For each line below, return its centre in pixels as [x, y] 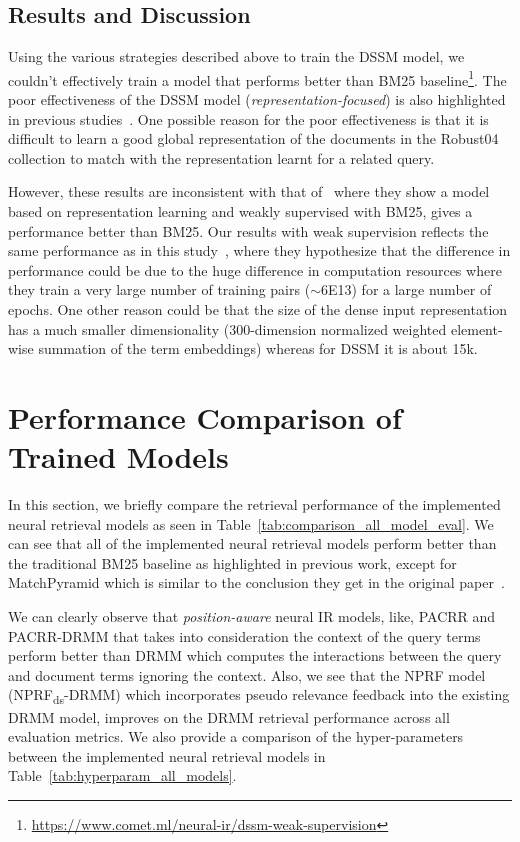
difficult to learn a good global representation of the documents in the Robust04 [253, 138]
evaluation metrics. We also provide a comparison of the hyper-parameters [236, 736]
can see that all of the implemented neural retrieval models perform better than [252, 543]
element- [476, 328]
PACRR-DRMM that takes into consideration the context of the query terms [244, 635]
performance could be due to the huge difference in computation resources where [255, 269]
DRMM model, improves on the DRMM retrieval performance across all [229, 716]
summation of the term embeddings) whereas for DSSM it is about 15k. [258, 348]
